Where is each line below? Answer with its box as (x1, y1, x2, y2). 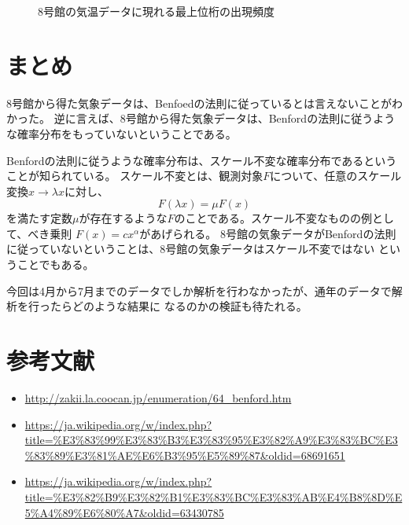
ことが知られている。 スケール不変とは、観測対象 (6, 167, 263, 184)
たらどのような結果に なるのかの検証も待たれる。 (50, 298, 308, 314)
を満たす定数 (6, 210, 72, 226)
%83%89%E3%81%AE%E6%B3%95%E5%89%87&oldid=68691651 (24, 446, 345, 463)
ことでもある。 (17, 256, 94, 273)
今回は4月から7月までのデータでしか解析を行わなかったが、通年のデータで (6, 282, 392, 299)
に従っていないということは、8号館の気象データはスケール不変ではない (6, 240, 375, 257)
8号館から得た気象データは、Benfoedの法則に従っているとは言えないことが (6, 94, 392, 111)
